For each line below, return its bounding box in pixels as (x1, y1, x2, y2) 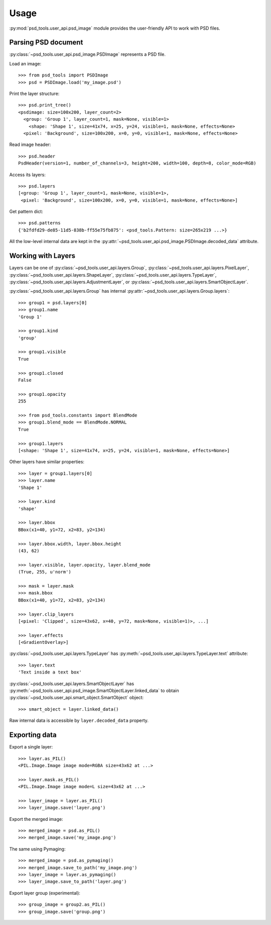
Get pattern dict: (9, 209, 44, 215)
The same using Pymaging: (9, 846, 66, 852)
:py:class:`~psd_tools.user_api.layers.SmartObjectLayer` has (9, 681, 134, 687)
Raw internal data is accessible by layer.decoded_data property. (9, 717, 149, 724)
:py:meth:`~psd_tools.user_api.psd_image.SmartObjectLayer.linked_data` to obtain (9, 688, 179, 694)
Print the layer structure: (9, 91, 60, 97)
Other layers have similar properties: (9, 459, 85, 465)
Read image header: (9, 141, 51, 148)
